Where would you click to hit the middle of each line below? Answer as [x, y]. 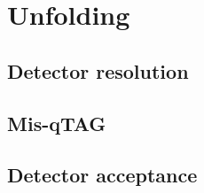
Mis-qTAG [57, 123]
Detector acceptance [102, 175]
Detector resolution [98, 70]
